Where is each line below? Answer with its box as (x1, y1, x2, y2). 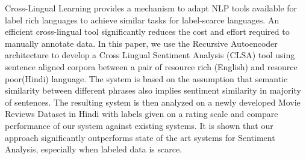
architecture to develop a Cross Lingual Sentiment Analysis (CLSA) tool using (5, 49, 295, 61)
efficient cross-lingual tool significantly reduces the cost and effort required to (5, 25, 290, 38)
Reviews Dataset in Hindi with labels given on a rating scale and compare (5, 107, 278, 120)
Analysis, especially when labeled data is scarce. (5, 143, 183, 155)
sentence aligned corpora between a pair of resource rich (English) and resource (5, 60, 298, 73)
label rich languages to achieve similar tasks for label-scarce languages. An (5, 13, 279, 26)
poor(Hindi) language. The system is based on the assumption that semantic (5, 72, 288, 85)
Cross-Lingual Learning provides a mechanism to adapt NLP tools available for (5, 2, 298, 14)
